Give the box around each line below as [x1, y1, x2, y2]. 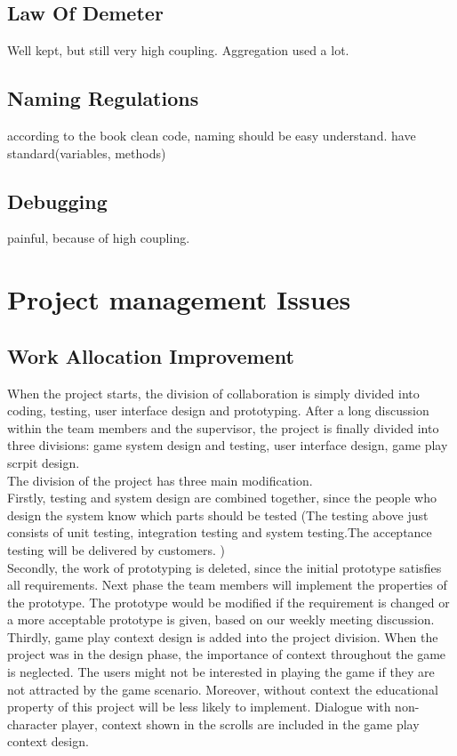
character [7, 714, 58, 733]
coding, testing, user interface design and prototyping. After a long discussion [7, 401, 429, 420]
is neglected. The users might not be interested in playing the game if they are [7, 663, 435, 681]
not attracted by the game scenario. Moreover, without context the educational [7, 680, 438, 698]
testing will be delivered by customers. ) [7, 540, 225, 559]
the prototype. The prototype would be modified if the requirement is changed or [7, 592, 450, 611]
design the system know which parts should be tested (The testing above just [7, 505, 429, 524]
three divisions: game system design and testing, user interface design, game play [7, 436, 448, 454]
